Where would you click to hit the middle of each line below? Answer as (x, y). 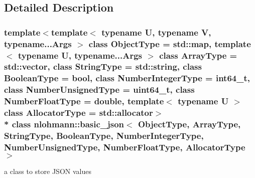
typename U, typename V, (156, 32)
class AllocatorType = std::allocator (79, 113)
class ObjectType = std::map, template (170, 43)
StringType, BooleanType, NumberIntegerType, (104, 135)
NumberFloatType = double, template (84, 101)
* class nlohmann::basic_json (64, 124)
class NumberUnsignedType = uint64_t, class (99, 90)
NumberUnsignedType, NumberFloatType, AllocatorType (125, 147)
